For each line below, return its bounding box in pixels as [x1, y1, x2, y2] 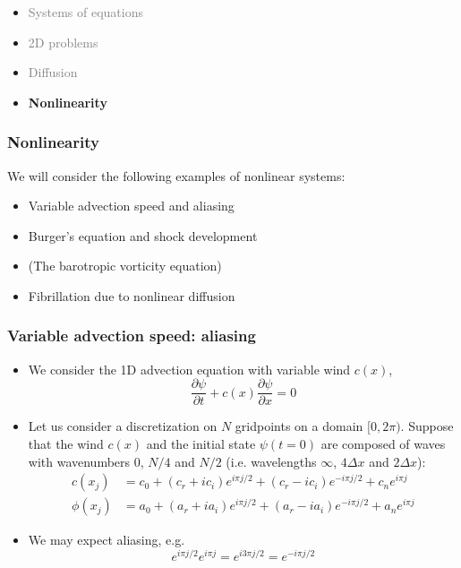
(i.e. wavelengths [226, 452, 317, 470]
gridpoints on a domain [235, 417, 363, 435]
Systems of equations [28, 3, 143, 21]
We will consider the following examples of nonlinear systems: [7, 166, 346, 185]
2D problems [28, 32, 98, 51]
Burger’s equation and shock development [28, 226, 258, 245]
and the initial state [146, 435, 256, 453]
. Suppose [400, 417, 454, 435]
